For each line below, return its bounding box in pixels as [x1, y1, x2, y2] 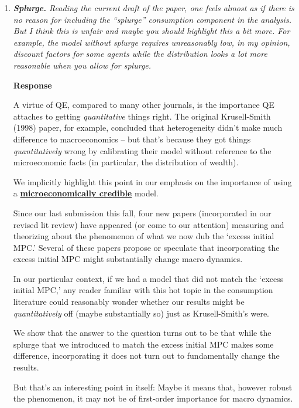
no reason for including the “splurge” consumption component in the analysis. [13, 13, 291, 25]
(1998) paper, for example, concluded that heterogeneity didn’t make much [13, 121, 283, 134]
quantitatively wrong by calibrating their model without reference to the [13, 144, 271, 157]
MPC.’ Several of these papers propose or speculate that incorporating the [13, 241, 280, 253]
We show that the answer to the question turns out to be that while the [13, 327, 271, 339]
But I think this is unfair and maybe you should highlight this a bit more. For [13, 25, 290, 37]
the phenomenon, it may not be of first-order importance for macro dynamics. [13, 392, 293, 404]
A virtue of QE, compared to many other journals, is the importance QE [13, 98, 274, 111]
